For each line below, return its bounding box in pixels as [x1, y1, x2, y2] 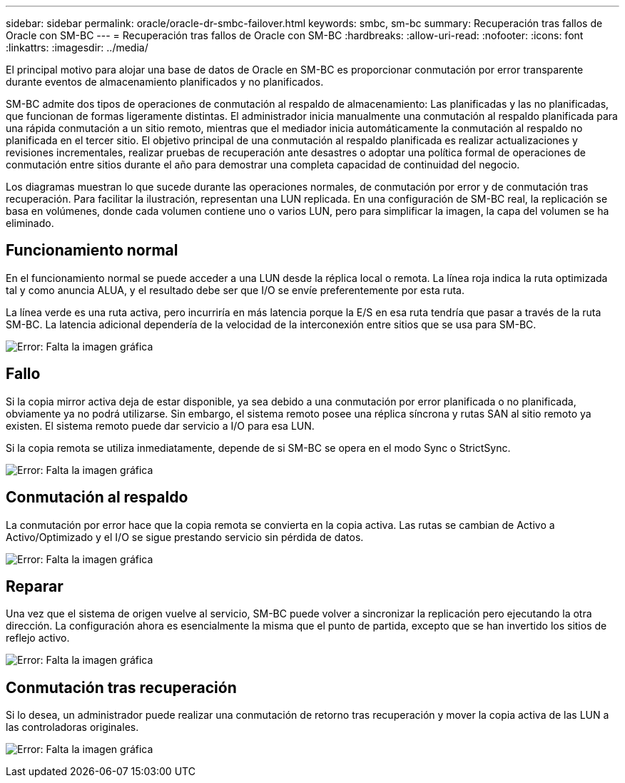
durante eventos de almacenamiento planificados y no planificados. [6, 76, 324, 88]
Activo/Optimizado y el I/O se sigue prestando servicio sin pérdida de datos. [6, 530, 364, 543]
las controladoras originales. [6, 721, 139, 734]
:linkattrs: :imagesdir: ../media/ [6, 41, 148, 54]
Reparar [6, 577, 63, 595]
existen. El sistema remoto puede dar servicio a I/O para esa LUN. [6, 419, 315, 432]
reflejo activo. [6, 632, 70, 645]
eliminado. [6, 217, 54, 229]
